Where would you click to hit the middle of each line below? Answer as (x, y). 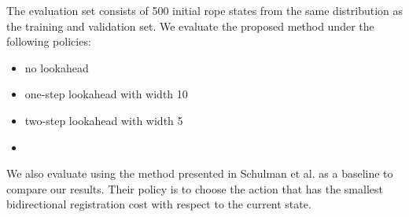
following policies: (49, 41)
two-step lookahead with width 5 (104, 120)
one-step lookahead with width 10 (106, 94)
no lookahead (57, 67)
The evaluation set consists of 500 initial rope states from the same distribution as (204, 10)
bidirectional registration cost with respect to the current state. (159, 204)
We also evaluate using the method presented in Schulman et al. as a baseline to (200, 173)
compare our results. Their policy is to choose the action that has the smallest (195, 188)
